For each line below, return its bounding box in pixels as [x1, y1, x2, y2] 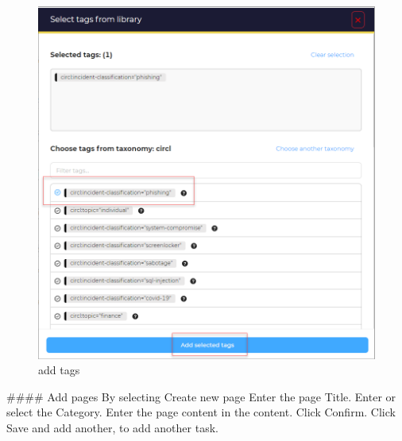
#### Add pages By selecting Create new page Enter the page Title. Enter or [6, 388, 396, 404]
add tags [38, 362, 80, 378]
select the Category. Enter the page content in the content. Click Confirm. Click [6, 404, 396, 420]
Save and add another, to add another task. [6, 420, 218, 436]
